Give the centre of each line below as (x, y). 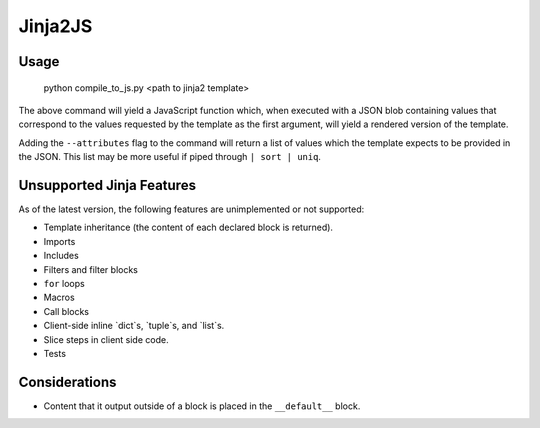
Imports (59, 241)
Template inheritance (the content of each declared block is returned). (188, 227)
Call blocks (66, 311)
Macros (59, 297)
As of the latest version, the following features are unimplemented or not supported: (191, 209)
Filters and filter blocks (91, 269)
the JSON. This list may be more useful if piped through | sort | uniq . (170, 157)
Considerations (67, 381)
